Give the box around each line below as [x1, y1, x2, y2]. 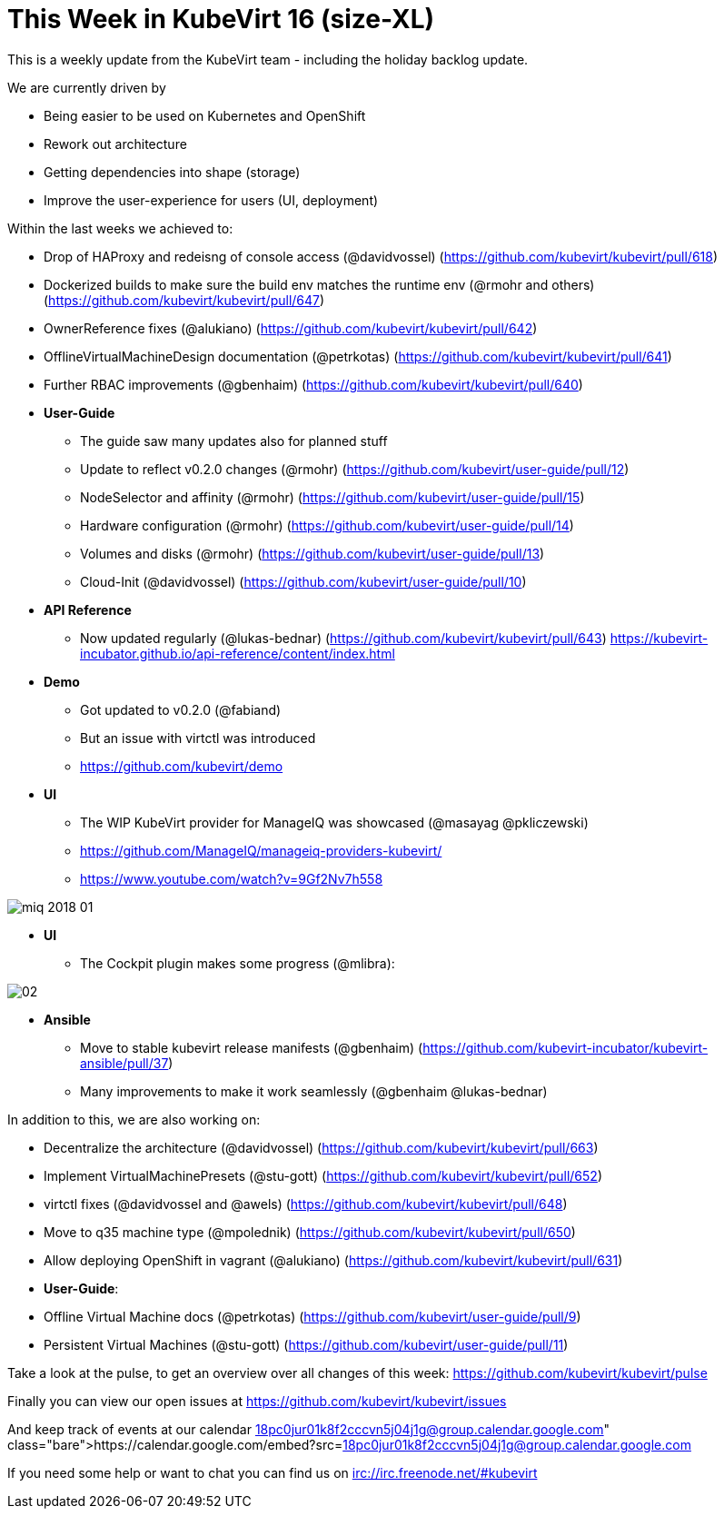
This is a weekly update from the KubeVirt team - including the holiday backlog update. [7, 51, 529, 67]
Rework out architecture [44, 135, 187, 152]
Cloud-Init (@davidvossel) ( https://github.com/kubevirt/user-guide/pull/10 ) [80, 573, 527, 590]
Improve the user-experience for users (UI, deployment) [44, 192, 379, 208]
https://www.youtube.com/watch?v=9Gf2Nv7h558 [80, 870, 383, 887]
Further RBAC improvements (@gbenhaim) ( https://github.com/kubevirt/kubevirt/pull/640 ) [44, 376, 583, 392]
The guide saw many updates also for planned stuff [80, 432, 388, 449]
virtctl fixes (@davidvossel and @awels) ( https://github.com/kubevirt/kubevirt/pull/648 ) [44, 1195, 568, 1212]
